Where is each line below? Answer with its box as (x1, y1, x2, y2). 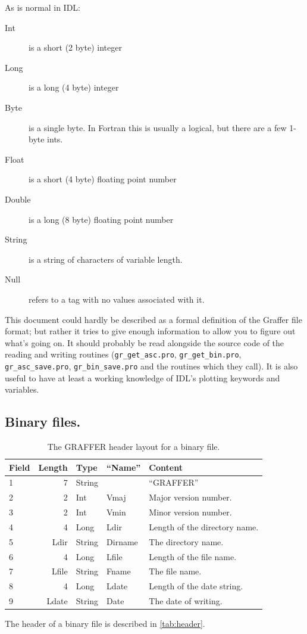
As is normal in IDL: (5, 1, 80, 13)
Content (149, 461, 183, 473)
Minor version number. (149, 506, 232, 518)
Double (5, 192, 31, 205)
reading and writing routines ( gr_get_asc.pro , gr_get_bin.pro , (5, 348, 242, 360)
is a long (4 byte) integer (29, 81, 119, 94)
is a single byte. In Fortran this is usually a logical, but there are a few (29, 121, 287, 133)
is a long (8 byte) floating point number (29, 213, 174, 225)
